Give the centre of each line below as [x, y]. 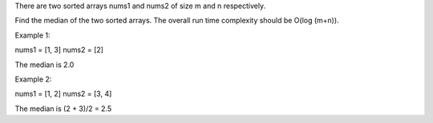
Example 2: [33, 79]
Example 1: [32, 35]
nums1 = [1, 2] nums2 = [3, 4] [63, 94]
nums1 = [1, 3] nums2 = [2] [59, 50]
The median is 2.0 [45, 65]
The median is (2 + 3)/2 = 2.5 [63, 109]
